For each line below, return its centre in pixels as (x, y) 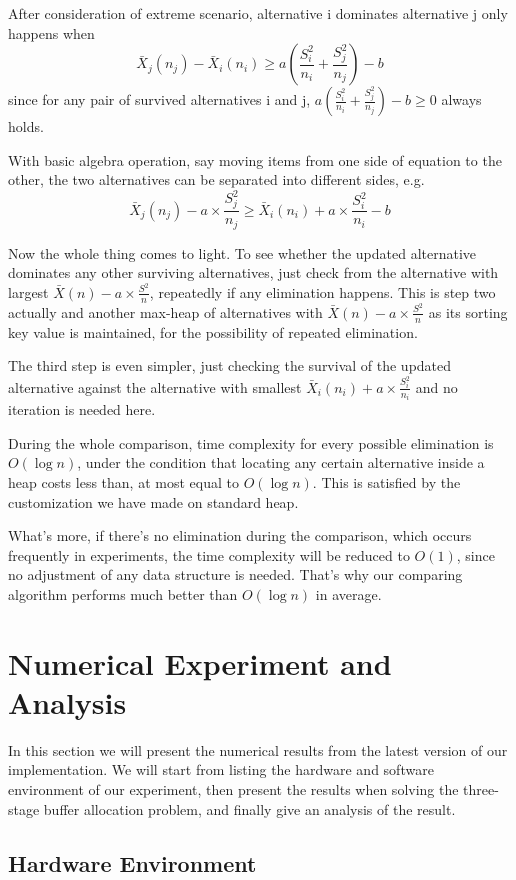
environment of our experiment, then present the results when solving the (233, 789)
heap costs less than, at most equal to (123, 482)
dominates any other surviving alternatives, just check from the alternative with (253, 272)
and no (436, 386)
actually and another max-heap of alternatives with (165, 311)
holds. (26, 126)
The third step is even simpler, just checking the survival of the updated (230, 365)
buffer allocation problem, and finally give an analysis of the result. (249, 808)
